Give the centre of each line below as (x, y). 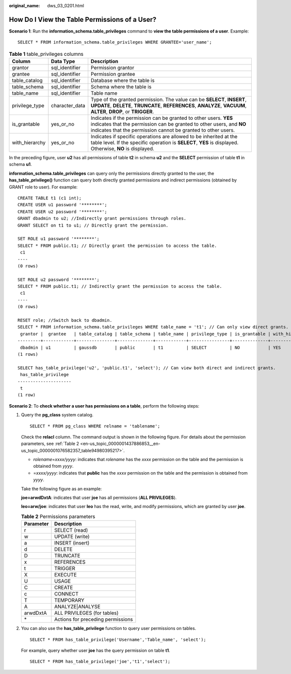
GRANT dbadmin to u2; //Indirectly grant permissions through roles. (102, 219)
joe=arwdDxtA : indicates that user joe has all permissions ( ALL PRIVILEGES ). (99, 498)
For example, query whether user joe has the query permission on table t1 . (96, 650)
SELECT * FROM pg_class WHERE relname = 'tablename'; (95, 426)
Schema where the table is (121, 87)
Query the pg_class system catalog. (57, 415)
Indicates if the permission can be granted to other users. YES (162, 118)
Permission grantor (112, 68)
